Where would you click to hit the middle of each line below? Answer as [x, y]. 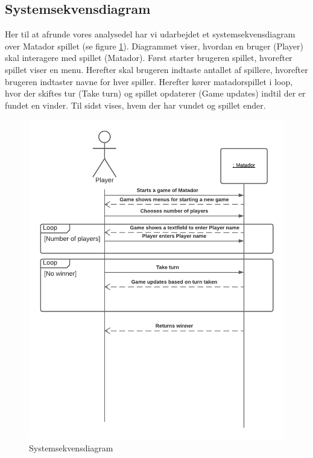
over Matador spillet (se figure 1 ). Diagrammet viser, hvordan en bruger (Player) [154, 46]
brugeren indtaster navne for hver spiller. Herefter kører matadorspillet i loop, [149, 81]
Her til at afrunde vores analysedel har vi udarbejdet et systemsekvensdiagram [150, 34]
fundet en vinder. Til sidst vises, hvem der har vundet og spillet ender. [135, 105]
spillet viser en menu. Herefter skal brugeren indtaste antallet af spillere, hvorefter [156, 69]
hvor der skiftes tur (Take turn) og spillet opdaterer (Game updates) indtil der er [155, 93]
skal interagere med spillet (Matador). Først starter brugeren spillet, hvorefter [149, 58]
